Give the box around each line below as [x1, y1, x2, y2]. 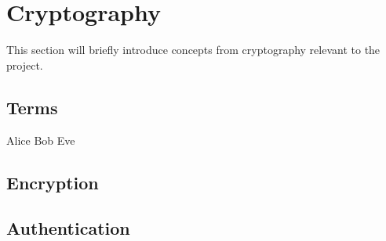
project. [6, 56, 43, 73]
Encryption [6, 170, 99, 194]
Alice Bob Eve [6, 131, 75, 148]
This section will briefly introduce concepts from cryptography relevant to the [6, 41, 381, 58]
